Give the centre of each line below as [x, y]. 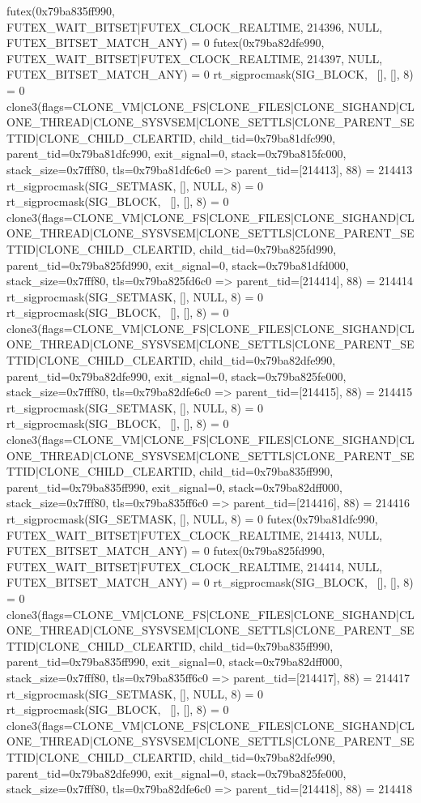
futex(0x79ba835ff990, [61, 11]
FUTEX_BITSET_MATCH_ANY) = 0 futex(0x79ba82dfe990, [166, 43]
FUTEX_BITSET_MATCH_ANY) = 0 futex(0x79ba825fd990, [166, 551]
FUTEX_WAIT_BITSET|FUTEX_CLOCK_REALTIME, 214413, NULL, [195, 534]
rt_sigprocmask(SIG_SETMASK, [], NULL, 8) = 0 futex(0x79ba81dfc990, [192, 519]
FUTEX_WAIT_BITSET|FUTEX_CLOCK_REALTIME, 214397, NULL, [195, 58]
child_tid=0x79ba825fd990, [268, 248]
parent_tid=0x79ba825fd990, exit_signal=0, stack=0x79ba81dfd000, [178, 265]
